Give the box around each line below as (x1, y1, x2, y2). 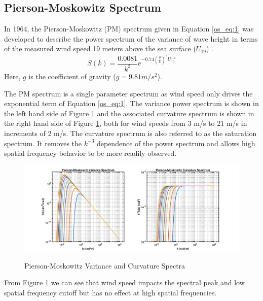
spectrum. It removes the (4, 138, 82, 148)
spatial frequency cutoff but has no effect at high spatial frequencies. (4, 287, 217, 297)
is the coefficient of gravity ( (28, 71, 116, 81)
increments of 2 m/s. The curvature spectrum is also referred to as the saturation (4, 127, 257, 138)
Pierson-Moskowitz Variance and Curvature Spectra (24, 260, 185, 271)
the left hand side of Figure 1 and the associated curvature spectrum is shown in (4, 108, 254, 118)
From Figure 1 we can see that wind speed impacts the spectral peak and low (4, 277, 245, 288)
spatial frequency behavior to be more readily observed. (4, 148, 177, 158)
